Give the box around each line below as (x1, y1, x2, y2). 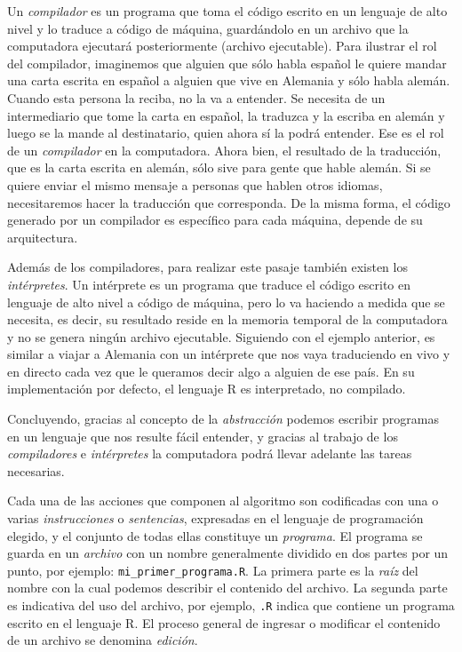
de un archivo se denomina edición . (7, 631, 198, 649)
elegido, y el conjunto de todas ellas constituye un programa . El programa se (7, 526, 423, 545)
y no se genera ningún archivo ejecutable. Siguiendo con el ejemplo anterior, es (7, 327, 435, 346)
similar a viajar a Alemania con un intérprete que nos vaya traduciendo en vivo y (7, 345, 450, 363)
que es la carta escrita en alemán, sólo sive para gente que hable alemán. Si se (7, 158, 431, 177)
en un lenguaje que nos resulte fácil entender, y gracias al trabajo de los (7, 426, 398, 445)
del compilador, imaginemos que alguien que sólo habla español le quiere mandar (7, 53, 447, 72)
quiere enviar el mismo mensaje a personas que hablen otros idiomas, (7, 175, 383, 194)
